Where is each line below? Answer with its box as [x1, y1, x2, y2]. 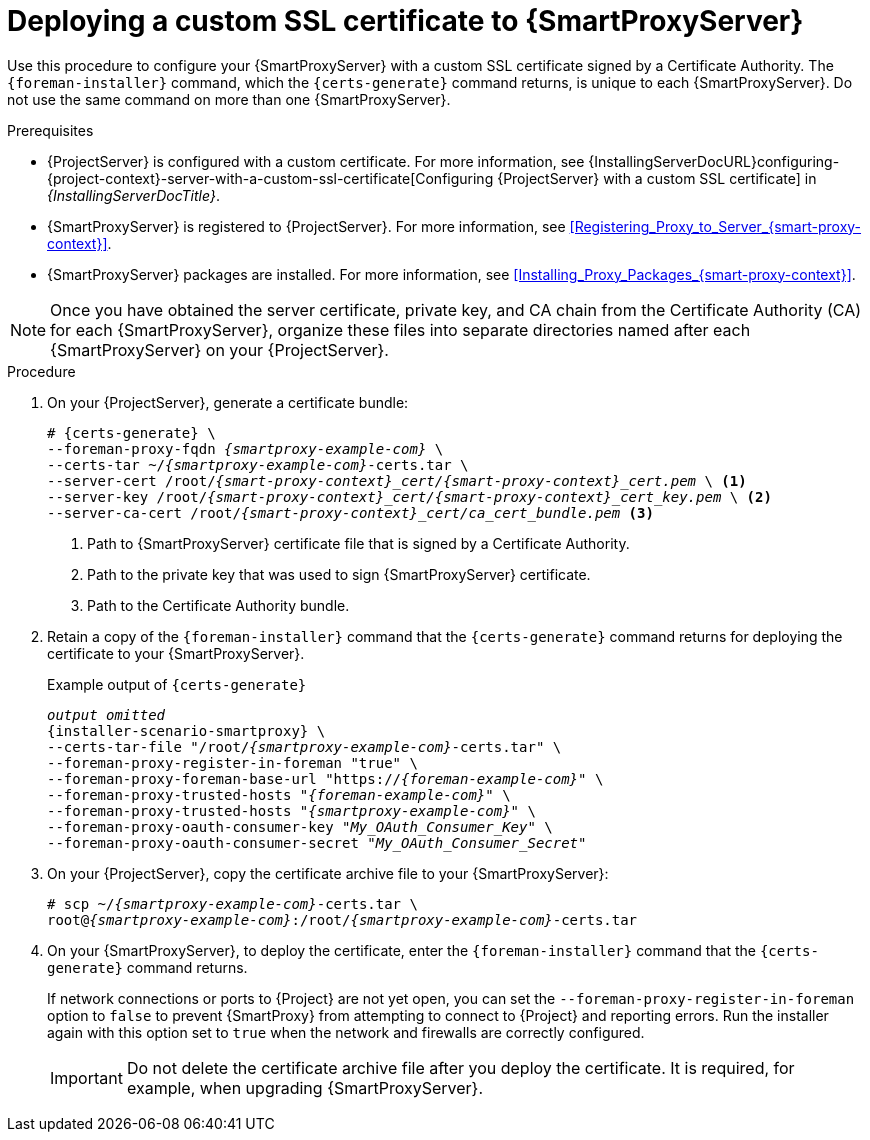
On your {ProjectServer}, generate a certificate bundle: [47, 393, 409, 411]
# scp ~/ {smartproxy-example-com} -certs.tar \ [47, 895, 418, 912]
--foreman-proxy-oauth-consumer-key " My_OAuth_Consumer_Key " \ [47, 818, 553, 835]
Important [50, 1067, 123, 1088]
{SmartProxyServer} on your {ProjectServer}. [50, 339, 389, 360]
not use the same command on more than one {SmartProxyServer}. [7, 90, 451, 108]
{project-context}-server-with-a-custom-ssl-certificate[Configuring [47, 169, 494, 187]
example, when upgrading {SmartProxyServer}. [126, 1077, 483, 1098]
